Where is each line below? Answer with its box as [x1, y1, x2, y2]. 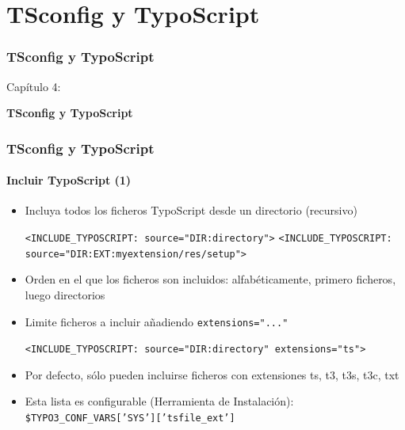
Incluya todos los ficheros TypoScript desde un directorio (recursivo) [25, 202, 357, 219]
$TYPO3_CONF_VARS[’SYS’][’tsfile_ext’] [25, 413, 235, 424]
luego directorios [25, 286, 105, 303]
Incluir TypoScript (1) [6, 172, 132, 188]
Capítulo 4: [6, 78, 61, 94]
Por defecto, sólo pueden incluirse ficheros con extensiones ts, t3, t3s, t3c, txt [25, 366, 399, 382]
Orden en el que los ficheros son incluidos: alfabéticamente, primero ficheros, [25, 271, 396, 287]
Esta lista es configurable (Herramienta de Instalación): [25, 393, 294, 409]
